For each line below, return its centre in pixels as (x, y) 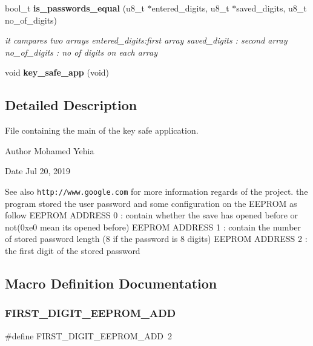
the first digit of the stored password (73, 250)
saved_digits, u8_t (272, 8)
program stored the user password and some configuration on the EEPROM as (151, 203)
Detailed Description (71, 105)
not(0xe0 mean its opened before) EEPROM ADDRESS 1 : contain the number (153, 227)
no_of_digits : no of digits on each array (81, 52)
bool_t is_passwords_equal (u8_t (75, 8)
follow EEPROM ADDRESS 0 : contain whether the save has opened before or (152, 215)
